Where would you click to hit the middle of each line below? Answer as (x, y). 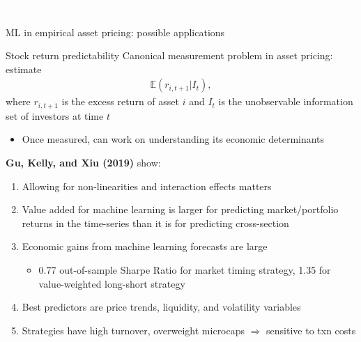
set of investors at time (55, 115)
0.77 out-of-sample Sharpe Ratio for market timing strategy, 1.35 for (185, 270)
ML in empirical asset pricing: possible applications (115, 32)
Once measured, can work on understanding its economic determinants (173, 139)
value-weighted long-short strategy (112, 283)
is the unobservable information (286, 101)
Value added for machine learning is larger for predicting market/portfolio (180, 209)
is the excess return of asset (120, 101)
